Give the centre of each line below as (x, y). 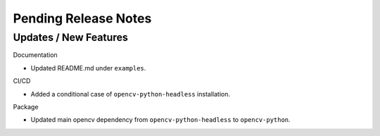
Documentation (35, 55)
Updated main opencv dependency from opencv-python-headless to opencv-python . (161, 120)
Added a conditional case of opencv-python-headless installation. (130, 94)
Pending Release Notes (82, 18)
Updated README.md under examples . (88, 68)
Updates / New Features (70, 37)
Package (26, 106)
